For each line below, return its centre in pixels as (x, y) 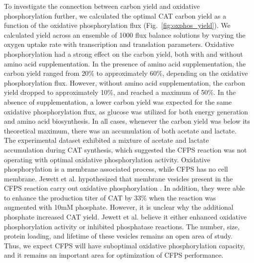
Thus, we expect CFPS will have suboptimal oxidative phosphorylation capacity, (125, 245)
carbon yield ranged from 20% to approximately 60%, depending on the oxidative (126, 73)
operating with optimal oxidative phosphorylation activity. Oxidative (107, 159)
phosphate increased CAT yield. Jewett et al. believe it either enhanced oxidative (126, 217)
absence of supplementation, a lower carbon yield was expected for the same (118, 101)
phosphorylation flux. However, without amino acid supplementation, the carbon (125, 82)
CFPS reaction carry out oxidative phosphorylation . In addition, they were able (125, 188)
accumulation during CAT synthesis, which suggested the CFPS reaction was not (126, 149)
